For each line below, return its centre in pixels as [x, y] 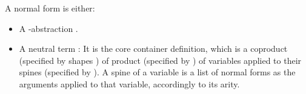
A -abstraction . [48, 28]
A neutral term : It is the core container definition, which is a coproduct [153, 49]
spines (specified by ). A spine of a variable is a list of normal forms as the [157, 72]
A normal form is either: [50, 8]
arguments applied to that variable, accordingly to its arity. [129, 83]
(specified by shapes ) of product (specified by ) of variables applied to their [160, 60]
